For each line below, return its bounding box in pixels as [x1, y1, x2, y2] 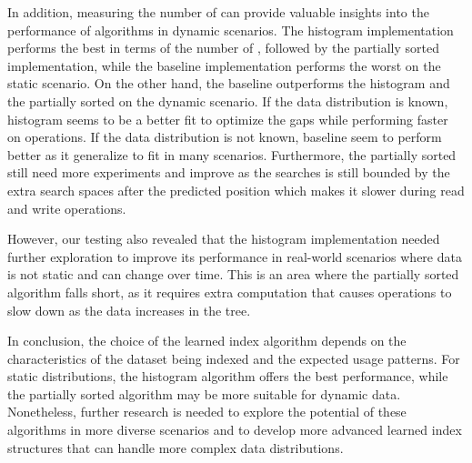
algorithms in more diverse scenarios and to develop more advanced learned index [7, 420, 462, 439]
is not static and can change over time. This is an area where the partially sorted [7, 265, 459, 284]
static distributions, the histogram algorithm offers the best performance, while [7, 367, 448, 386]
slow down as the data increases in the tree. [7, 300, 251, 319]
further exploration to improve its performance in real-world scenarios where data [7, 247, 462, 266]
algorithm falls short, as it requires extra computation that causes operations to [7, 282, 452, 301]
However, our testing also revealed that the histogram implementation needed [7, 229, 440, 248]
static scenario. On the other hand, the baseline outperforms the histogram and [7, 74, 450, 93]
